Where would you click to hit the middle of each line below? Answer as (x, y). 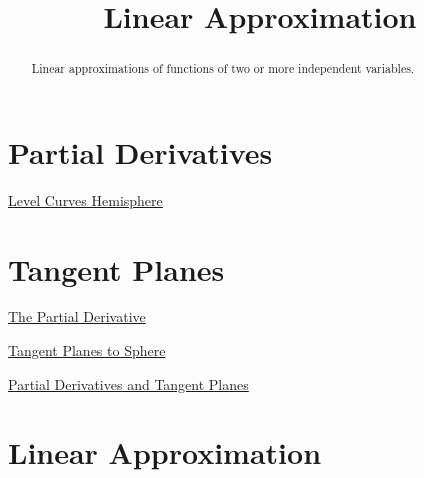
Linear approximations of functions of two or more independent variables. (223, 68)
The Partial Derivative (77, 316)
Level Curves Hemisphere (85, 199)
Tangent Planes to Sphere (87, 350)
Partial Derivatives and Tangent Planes (128, 383)
